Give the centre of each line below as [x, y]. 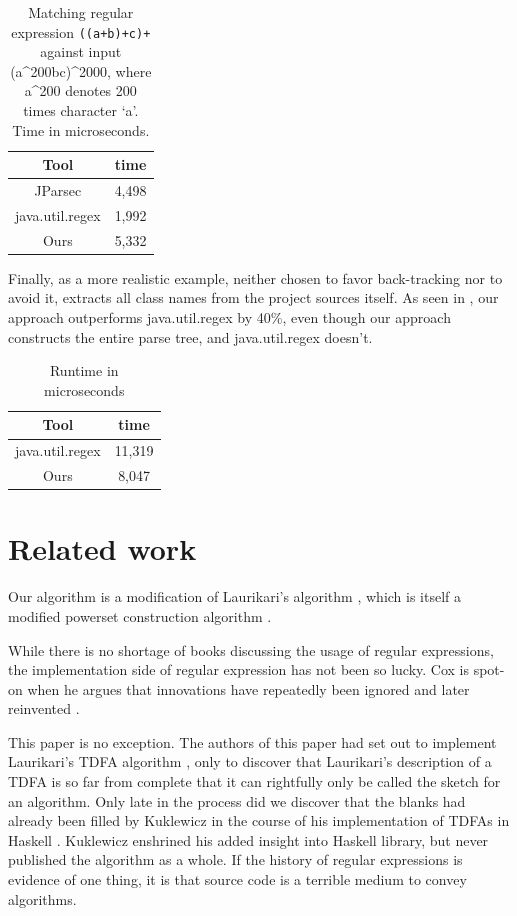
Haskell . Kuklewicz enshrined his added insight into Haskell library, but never [248, 839]
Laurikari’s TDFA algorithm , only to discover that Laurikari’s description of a [250, 761]
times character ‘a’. [81, 110]
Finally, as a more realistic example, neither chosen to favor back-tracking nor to [255, 277]
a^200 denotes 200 [80, 90]
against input [81, 51]
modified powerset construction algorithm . [140, 615]
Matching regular [81, 12]
